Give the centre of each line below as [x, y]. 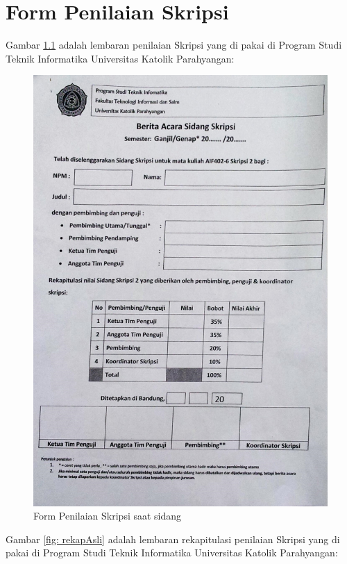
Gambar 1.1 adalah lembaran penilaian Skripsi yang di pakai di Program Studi [174, 45]
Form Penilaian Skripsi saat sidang [108, 516]
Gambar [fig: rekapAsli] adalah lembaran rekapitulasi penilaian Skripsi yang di [173, 539]
